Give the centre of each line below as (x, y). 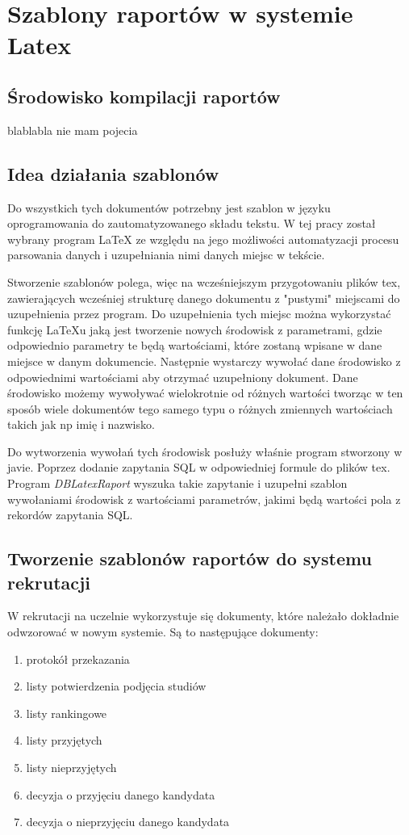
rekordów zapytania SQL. (70, 515)
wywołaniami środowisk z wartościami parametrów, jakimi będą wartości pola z (204, 499)
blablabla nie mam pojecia (73, 130)
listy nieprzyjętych (71, 767)
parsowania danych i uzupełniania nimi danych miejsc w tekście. (166, 255)
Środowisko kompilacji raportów (144, 96)
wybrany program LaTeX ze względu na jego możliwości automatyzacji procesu (203, 239)
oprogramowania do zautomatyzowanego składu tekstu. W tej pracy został (192, 223)
